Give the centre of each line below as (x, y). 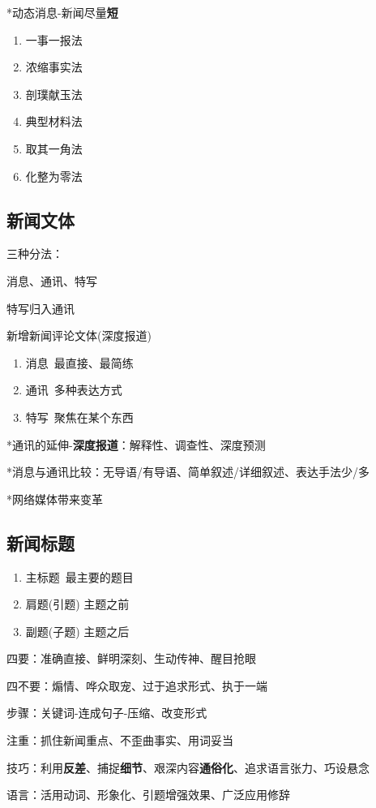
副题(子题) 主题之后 (77, 631)
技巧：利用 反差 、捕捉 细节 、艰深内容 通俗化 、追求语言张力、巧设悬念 (188, 767)
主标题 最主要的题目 (79, 576)
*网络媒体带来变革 (55, 499)
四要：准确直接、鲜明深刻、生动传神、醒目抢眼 (131, 658)
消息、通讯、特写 (52, 280)
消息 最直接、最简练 (79, 362)
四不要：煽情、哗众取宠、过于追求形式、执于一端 (137, 685)
